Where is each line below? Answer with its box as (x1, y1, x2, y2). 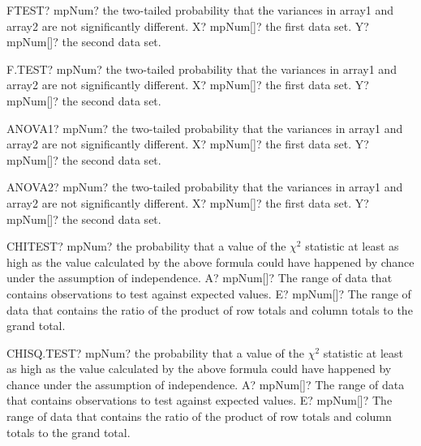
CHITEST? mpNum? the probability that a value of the (6, 238, 286, 255)
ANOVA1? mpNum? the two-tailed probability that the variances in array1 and (6, 119, 403, 136)
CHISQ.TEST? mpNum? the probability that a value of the (6, 344, 304, 361)
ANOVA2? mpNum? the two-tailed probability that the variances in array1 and (6, 178, 403, 195)
